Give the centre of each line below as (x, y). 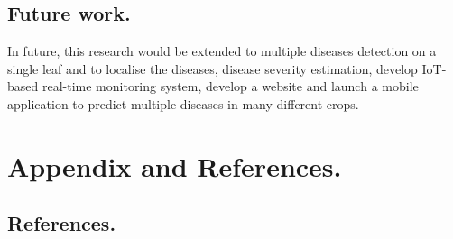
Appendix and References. (175, 165)
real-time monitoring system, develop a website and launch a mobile (230, 86)
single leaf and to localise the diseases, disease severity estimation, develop (213, 68)
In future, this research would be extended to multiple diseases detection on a (222, 51)
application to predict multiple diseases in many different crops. (183, 103)
